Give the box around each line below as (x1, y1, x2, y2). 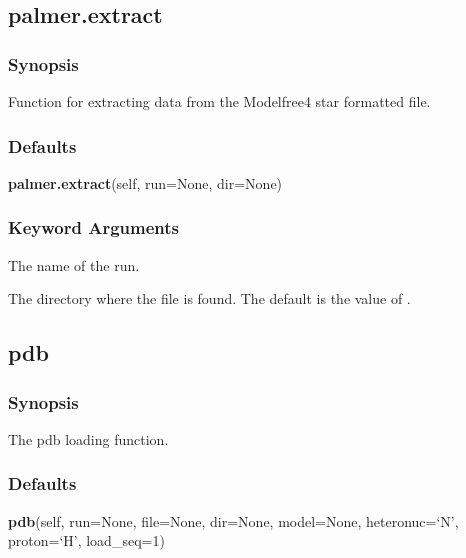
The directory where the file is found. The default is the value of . (8, 288, 411, 309)
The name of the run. (8, 254, 140, 275)
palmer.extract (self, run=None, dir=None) (8, 172, 283, 193)
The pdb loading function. (8, 428, 169, 449)
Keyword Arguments (8, 215, 180, 240)
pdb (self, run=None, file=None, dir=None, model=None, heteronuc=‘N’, (8, 510, 459, 531)
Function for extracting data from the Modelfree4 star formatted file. (8, 91, 431, 111)
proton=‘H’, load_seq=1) (8, 530, 165, 551)
